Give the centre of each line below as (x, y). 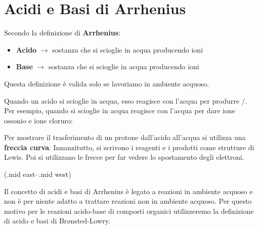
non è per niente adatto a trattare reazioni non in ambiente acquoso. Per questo (128, 201)
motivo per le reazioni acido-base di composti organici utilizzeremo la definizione (129, 211)
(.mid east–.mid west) (38, 174)
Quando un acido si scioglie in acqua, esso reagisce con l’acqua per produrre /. (126, 100)
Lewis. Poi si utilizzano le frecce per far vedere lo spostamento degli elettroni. (124, 157)
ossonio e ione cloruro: (38, 120)
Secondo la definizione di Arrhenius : (62, 33)
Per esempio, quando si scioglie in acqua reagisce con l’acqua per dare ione (120, 110)
